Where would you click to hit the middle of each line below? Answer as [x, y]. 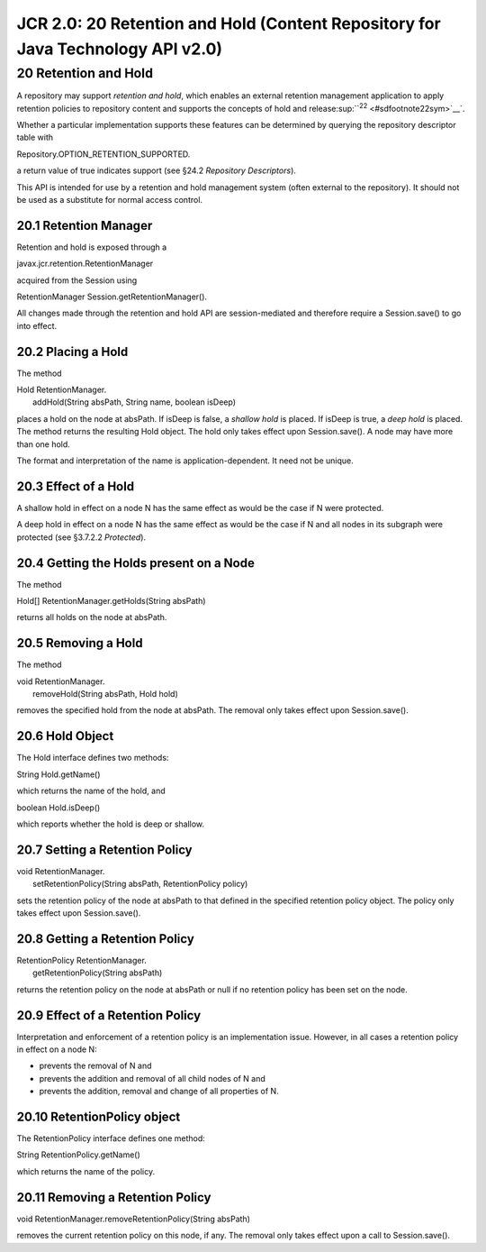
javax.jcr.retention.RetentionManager [85, 264]
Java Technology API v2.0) [120, 49]
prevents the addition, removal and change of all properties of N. [159, 1092]
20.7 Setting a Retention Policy [104, 850]
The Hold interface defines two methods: [93, 758]
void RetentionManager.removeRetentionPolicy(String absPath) [134, 1219]
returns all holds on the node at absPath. [92, 617]
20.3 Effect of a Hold [76, 486]
